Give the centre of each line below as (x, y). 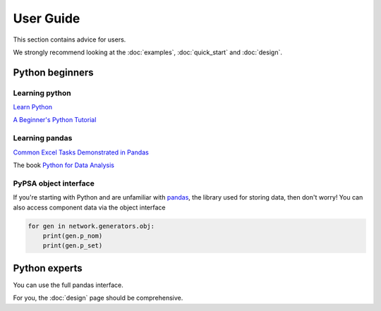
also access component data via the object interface (89, 207)
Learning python (42, 93)
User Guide (47, 18)
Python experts (48, 268)
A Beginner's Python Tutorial (55, 120)
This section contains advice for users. (69, 39)
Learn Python (33, 107)
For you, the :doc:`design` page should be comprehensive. (98, 298)
